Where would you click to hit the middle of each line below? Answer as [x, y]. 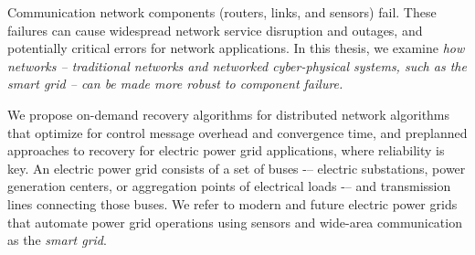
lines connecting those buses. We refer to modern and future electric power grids [232, 203]
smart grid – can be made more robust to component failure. [175, 84]
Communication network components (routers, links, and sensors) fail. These [222, 12]
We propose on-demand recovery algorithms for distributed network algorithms [229, 114]
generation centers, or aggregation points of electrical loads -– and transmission [229, 186]
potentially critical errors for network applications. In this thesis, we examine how [236, 48]
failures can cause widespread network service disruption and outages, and [215, 30]
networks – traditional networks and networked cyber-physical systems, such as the [237, 65]
